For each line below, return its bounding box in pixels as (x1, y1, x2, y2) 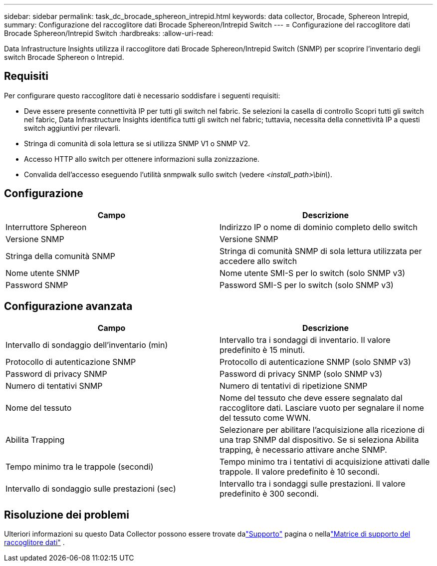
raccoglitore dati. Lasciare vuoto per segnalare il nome (219, 402, 424, 413)
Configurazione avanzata (4, 300, 133, 313)
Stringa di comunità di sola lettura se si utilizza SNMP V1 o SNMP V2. (24, 139, 250, 148)
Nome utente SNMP (5, 268, 80, 278)
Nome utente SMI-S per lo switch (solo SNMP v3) (219, 268, 406, 278)
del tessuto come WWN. (219, 412, 311, 423)
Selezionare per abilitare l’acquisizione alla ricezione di (219, 424, 425, 435)
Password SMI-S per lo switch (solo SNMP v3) (219, 280, 394, 290)
